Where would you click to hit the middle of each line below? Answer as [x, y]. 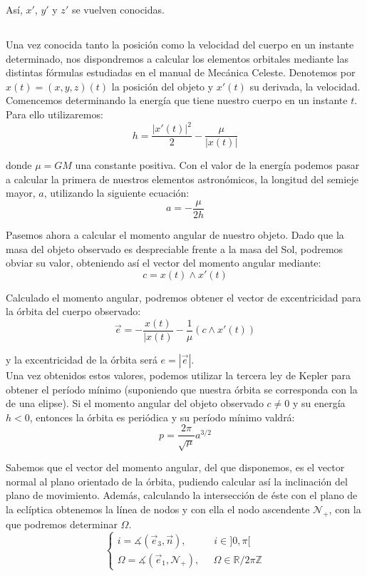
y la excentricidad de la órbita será [82, 359]
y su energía [319, 403]
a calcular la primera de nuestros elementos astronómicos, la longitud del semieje [182, 179]
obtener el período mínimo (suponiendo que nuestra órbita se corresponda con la [182, 389]
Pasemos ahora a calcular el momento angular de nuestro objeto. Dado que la [175, 234]
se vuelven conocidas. [118, 9]
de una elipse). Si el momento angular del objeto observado [135, 403]
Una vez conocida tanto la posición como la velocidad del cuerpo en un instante [180, 44]
